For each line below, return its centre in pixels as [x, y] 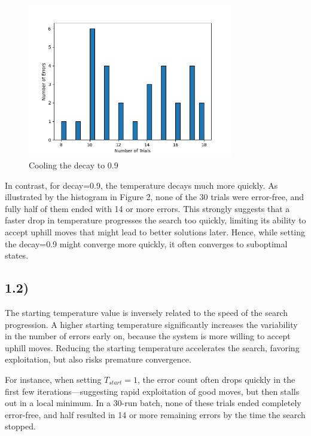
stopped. [20, 426]
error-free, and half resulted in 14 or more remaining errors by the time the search [155, 414]
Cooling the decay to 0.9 [74, 165]
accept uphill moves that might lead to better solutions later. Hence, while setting [155, 231]
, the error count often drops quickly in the [217, 379]
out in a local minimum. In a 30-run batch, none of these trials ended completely [153, 403]
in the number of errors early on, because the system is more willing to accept [148, 336]
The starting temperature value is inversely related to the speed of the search [147, 312]
